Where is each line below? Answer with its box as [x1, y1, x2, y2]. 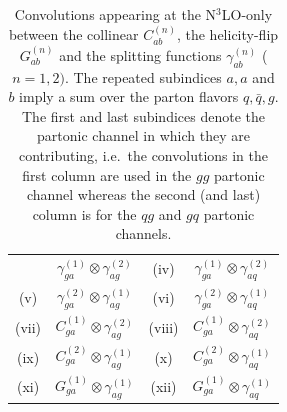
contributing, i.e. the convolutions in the [18, 144, 269, 165]
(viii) [148, 316, 179, 337]
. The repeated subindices [64, 66, 222, 87]
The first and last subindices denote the [21, 105, 265, 126]
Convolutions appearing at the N [14, 4, 217, 24]
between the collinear [8, 24, 139, 45]
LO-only [221, 4, 273, 24]
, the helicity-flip [176, 24, 279, 45]
